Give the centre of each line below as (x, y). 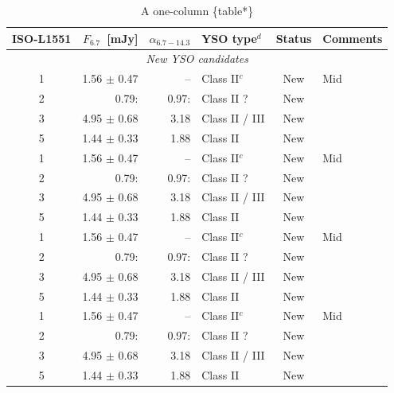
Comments (353, 38)
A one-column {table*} (197, 10)
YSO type (229, 38)
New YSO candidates (197, 58)
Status (294, 38)
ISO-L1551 (42, 38)
